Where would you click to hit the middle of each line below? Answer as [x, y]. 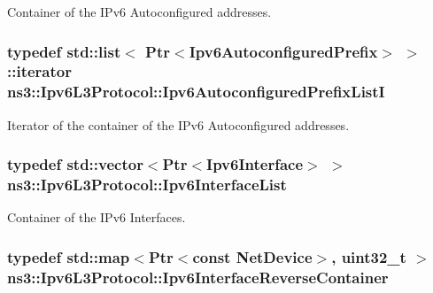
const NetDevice [252, 256]
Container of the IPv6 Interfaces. [97, 217]
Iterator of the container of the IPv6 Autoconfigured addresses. [178, 124]
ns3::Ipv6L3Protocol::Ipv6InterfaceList [147, 185]
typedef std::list [64, 51]
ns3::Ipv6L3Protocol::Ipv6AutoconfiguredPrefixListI [196, 92]
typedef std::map [69, 256]
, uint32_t [369, 256]
